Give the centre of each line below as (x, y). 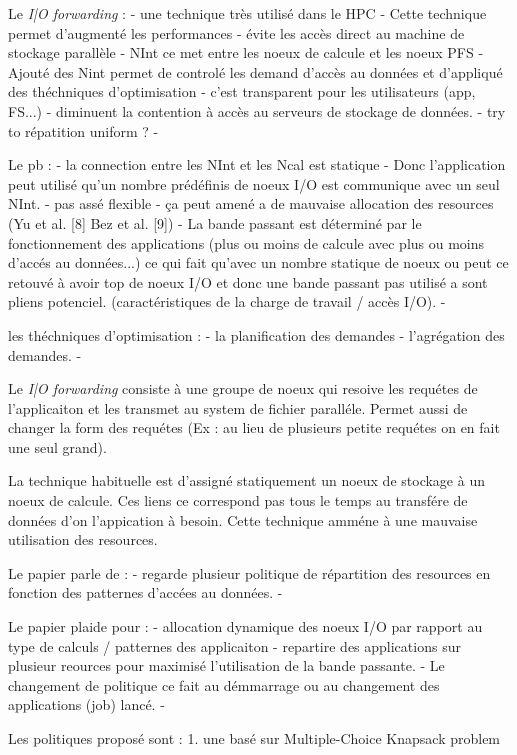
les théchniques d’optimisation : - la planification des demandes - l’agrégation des (256, 334)
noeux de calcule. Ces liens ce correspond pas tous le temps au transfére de (238, 500)
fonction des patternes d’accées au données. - (145, 592)
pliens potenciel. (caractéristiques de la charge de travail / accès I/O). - (227, 301)
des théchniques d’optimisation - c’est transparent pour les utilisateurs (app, (242, 91)
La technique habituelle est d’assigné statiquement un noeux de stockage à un (246, 480)
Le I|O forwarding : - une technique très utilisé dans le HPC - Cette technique (247, 13)
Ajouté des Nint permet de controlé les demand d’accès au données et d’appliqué (255, 71)
